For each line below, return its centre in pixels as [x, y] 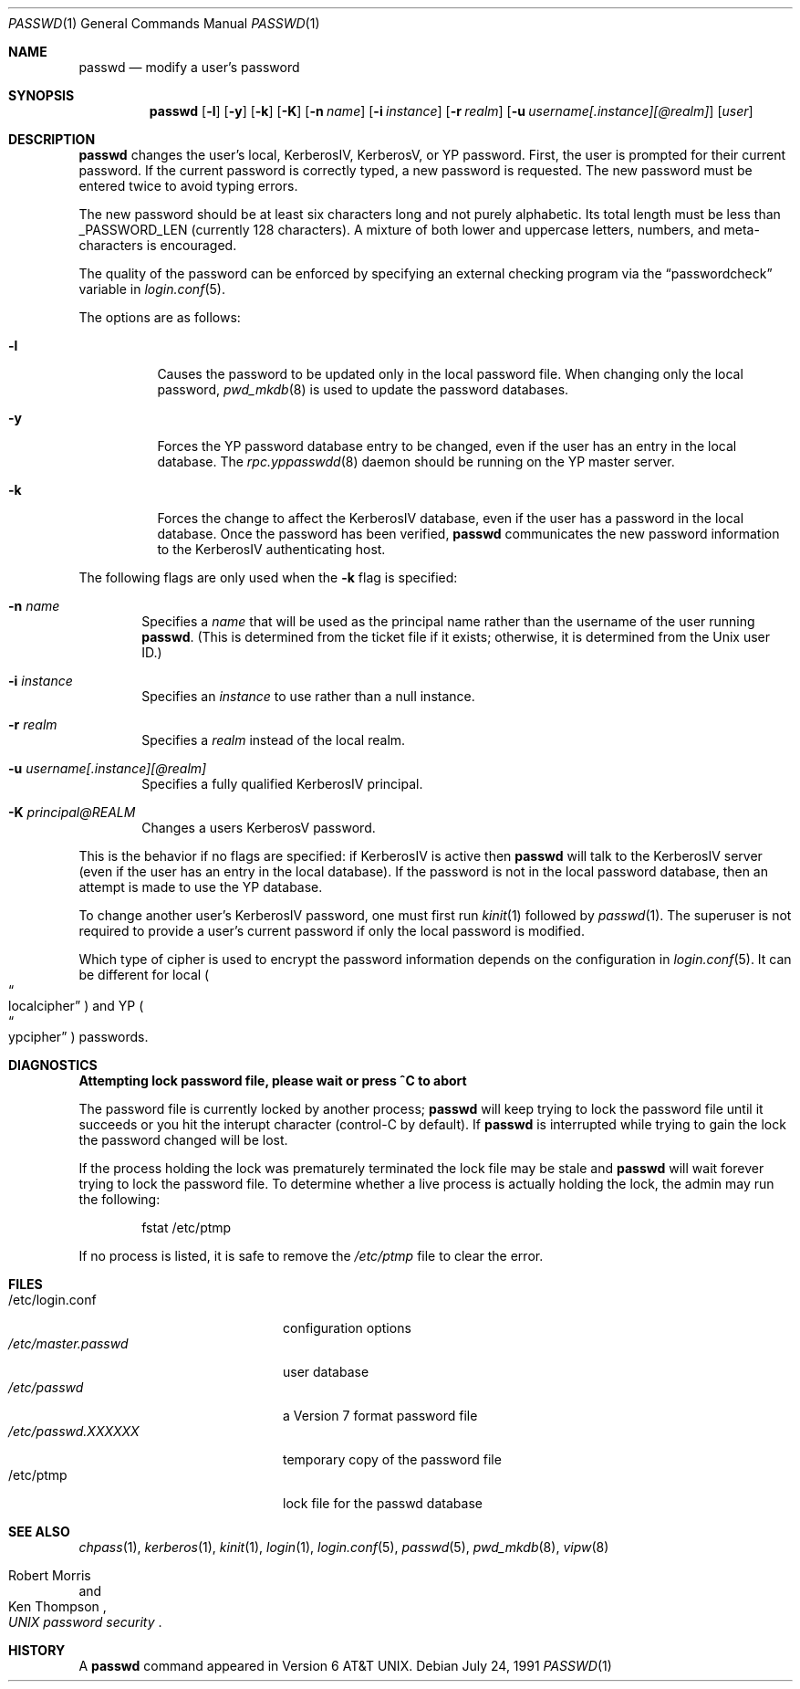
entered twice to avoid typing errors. [188, 186]
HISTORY [37, 1650]
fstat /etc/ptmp [187, 1227]
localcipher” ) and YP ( [76, 1006]
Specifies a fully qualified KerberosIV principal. [282, 784]
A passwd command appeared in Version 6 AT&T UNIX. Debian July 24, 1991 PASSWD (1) [345, 1666]
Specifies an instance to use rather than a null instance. [308, 696]
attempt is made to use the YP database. [201, 887]
